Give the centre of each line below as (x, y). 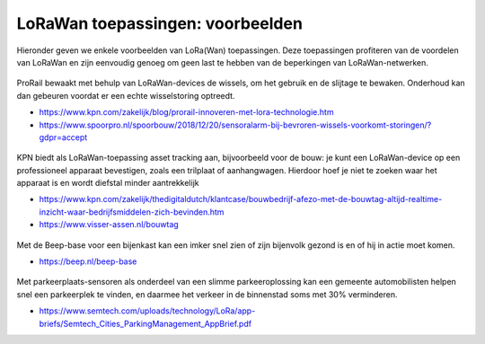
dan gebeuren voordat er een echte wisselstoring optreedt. (126, 95)
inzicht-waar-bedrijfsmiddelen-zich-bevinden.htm (132, 212)
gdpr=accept (63, 137)
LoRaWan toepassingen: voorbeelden (159, 23)
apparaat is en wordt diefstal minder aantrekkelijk (108, 183)
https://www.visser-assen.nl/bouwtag (109, 225)
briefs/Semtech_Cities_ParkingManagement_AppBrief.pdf (145, 323)
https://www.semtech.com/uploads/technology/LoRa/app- (147, 311)
